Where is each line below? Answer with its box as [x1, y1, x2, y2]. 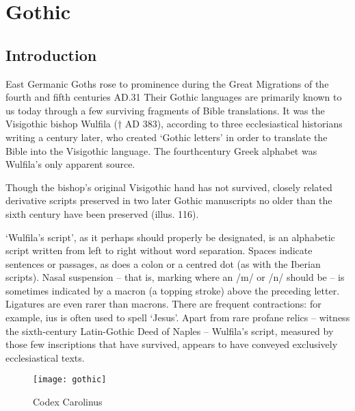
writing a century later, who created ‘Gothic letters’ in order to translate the [5, 129, 328, 144]
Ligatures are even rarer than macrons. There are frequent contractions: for [5, 297, 321, 311]
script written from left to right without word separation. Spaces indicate [5, 243, 313, 258]
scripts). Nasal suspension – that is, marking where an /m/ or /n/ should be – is [5, 270, 345, 284]
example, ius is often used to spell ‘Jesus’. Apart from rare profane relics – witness [5, 310, 350, 325]
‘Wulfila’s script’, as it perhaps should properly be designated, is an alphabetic [5, 229, 335, 244]
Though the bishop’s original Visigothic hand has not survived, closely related [5, 179, 332, 194]
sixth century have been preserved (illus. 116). [5, 206, 199, 221]
